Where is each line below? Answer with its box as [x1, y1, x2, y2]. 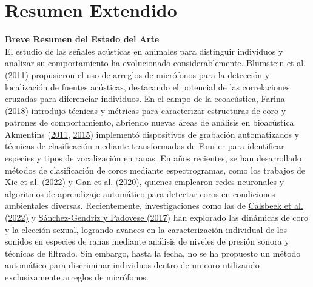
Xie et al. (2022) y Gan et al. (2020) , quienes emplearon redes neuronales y [5, 175, 284, 188]
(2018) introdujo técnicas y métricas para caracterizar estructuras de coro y [5, 104, 286, 116]
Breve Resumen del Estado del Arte [5, 33, 160, 46]
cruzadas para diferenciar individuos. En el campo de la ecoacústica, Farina [5, 92, 285, 105]
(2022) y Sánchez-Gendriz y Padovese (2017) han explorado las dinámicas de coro [5, 211, 308, 224]
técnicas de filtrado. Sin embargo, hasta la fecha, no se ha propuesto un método [5, 246, 301, 259]
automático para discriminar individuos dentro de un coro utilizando [5, 258, 260, 271]
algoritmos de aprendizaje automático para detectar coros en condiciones [5, 187, 275, 200]
